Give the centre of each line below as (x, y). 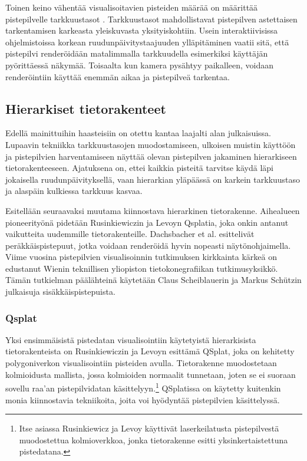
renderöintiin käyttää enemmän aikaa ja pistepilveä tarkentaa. (118, 76)
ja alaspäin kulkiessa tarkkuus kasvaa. (74, 191)
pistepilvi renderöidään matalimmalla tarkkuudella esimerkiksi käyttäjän (137, 53)
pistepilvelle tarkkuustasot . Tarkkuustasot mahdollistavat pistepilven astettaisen (151, 19)
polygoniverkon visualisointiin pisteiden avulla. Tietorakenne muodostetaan (141, 363)
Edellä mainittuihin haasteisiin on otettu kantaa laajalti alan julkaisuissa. (138, 133)
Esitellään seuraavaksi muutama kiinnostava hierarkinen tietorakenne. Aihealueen (153, 210)
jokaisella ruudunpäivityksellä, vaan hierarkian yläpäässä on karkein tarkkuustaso (153, 179)
